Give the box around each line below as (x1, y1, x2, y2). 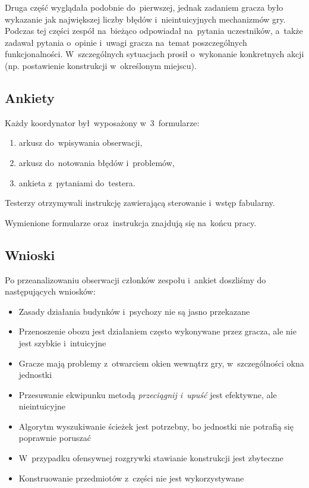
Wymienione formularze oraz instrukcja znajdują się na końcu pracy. (5, 216, 257, 229)
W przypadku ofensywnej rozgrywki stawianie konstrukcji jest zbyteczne (18, 452, 283, 464)
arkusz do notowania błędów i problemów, (18, 156, 175, 168)
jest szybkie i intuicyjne (18, 336, 106, 349)
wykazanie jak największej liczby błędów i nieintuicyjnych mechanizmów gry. (5, 12, 286, 25)
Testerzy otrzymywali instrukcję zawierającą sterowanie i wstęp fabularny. (5, 196, 275, 209)
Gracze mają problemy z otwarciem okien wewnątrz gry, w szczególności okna (18, 356, 304, 369)
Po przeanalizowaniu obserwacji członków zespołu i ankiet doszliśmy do (5, 273, 266, 286)
